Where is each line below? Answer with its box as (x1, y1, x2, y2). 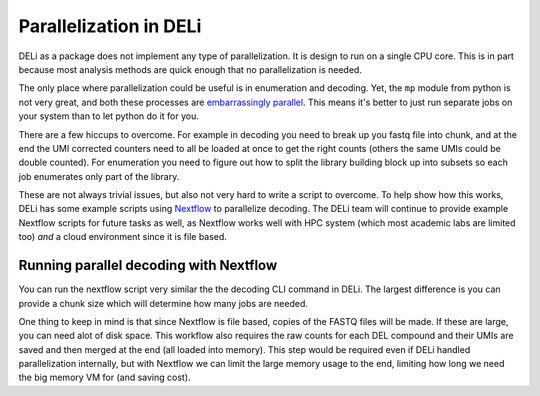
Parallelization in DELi (18, 15, 202, 37)
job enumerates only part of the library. (18, 170, 180, 182)
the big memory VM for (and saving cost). (18, 371, 191, 384)
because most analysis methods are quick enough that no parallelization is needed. (18, 63, 362, 75)
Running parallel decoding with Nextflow (18, 257, 278, 274)
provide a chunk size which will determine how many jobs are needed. (18, 297, 309, 309)
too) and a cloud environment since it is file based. (18, 231, 227, 243)
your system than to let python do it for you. (18, 110, 200, 122)
